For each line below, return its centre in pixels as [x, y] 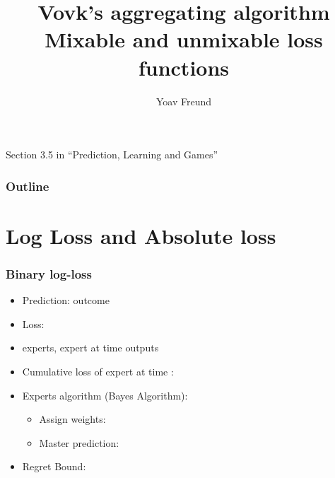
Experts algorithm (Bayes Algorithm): [105, 395]
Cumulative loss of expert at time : [98, 371]
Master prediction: [79, 442]
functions [184, 67]
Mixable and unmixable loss [184, 39]
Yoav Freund [184, 101]
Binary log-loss [49, 273]
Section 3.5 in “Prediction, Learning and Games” [112, 155]
